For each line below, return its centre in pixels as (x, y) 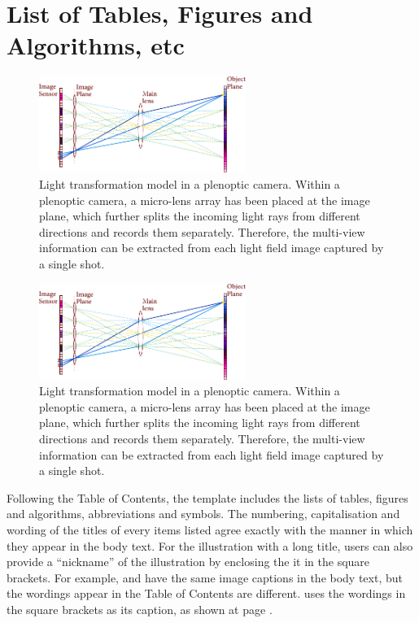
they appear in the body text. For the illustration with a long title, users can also (210, 545)
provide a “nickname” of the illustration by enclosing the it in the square (188, 562)
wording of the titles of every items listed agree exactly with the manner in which (210, 529)
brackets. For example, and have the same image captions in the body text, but (205, 577)
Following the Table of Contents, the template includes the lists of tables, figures (207, 497)
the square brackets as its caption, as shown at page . (140, 609)
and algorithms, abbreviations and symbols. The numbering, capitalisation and (203, 514)
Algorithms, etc (96, 45)
